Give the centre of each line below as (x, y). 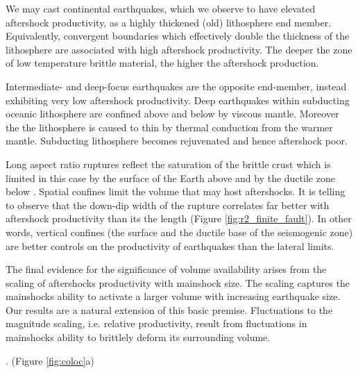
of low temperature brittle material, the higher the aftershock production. (162, 63)
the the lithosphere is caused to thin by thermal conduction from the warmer (169, 127)
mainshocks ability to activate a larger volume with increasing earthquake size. (173, 296)
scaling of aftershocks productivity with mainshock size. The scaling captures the (178, 282)
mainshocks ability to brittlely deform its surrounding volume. (138, 337)
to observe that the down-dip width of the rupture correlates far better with (168, 205)
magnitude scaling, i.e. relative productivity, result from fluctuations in (156, 323)
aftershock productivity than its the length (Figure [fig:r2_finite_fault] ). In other (179, 218)
